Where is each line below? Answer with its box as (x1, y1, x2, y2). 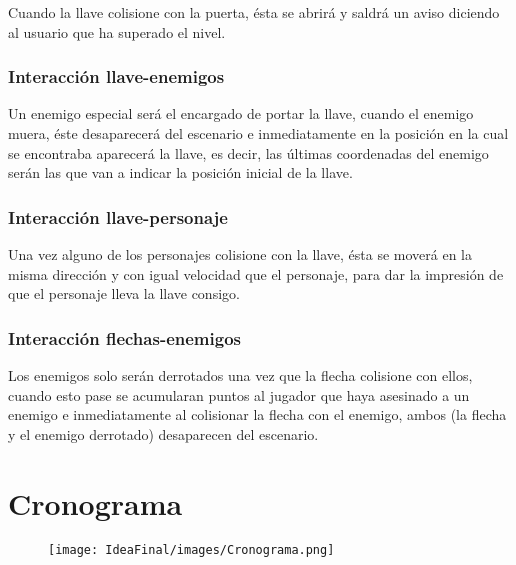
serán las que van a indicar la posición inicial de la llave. (8, 162, 353, 183)
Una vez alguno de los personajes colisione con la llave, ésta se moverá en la (8, 244, 473, 264)
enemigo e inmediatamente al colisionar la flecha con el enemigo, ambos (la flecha (8, 404, 507, 425)
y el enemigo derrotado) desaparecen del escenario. (8, 423, 319, 444)
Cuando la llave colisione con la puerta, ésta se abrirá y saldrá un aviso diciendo (8, 2, 500, 22)
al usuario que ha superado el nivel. (8, 21, 226, 42)
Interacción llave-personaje (8, 204, 228, 229)
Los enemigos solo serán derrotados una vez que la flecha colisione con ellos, (8, 365, 473, 385)
